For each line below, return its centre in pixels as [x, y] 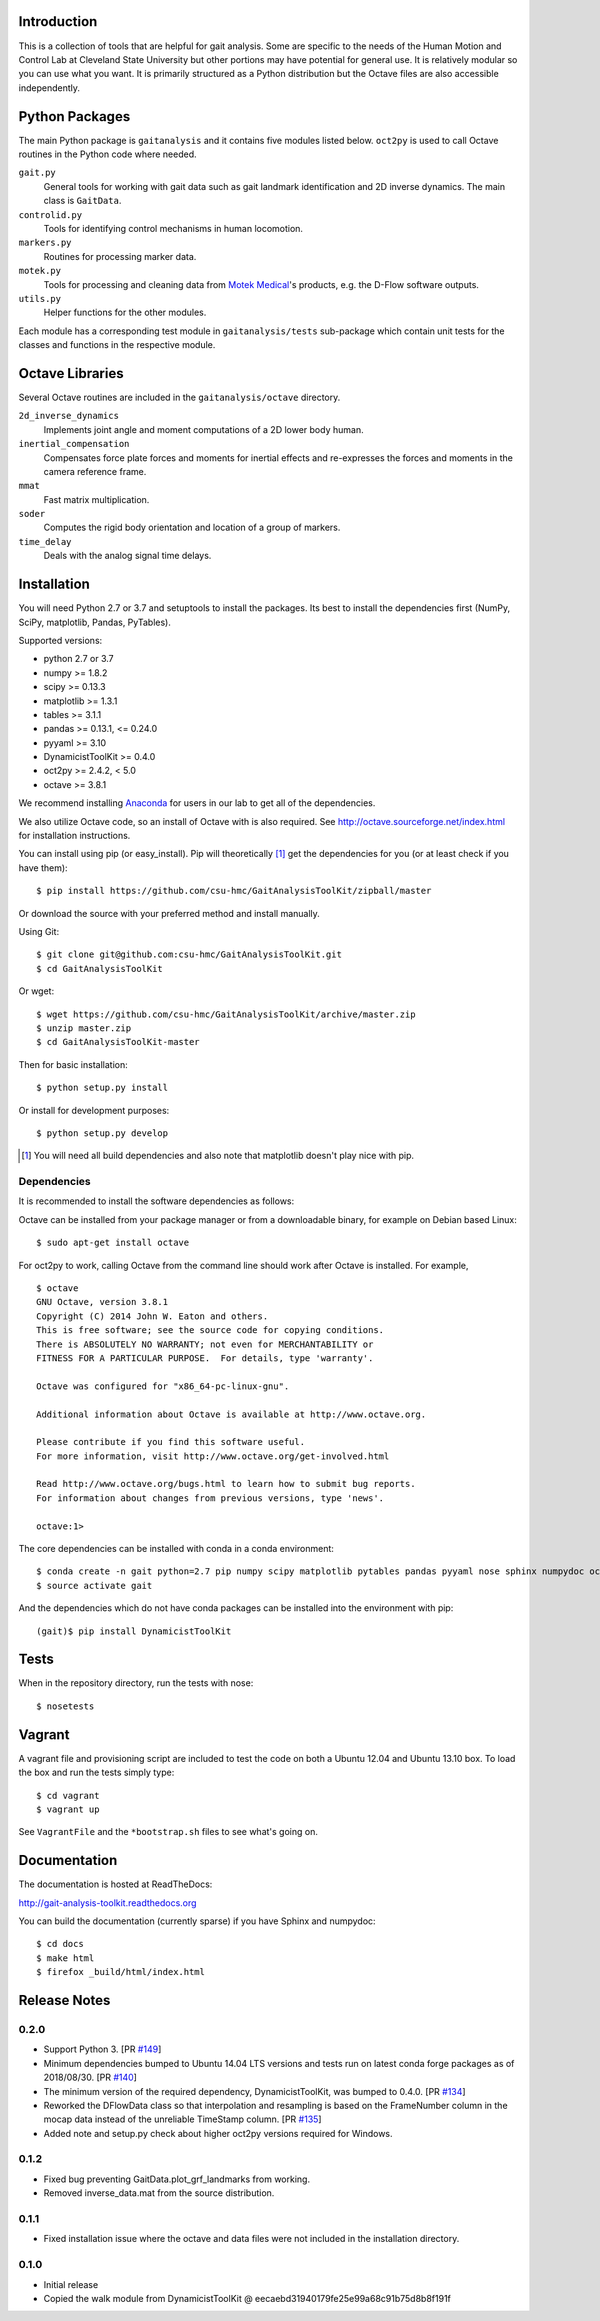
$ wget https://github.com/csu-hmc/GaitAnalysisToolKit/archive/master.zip [226, 1014]
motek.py [40, 271]
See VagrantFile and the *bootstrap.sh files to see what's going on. [168, 1832]
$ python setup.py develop [102, 1133]
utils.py [40, 298]
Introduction [58, 21]
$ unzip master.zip [84, 1028]
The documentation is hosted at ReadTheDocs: [115, 1884]
